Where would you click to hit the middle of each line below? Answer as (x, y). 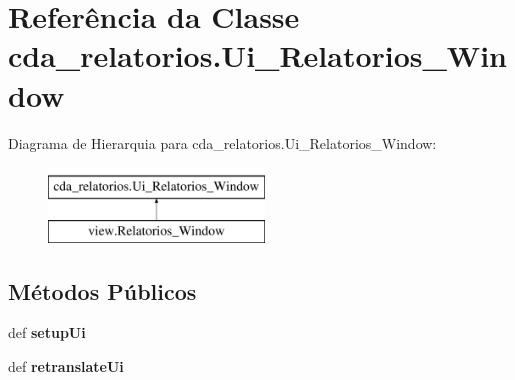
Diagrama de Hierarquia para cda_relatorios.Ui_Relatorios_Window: (222, 142)
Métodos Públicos (102, 290)
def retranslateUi (66, 366)
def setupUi (47, 332)
